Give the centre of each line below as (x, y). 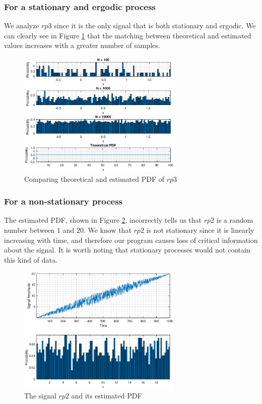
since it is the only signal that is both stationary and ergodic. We (155, 26)
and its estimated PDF (107, 396)
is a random (235, 220)
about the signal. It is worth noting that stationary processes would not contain (127, 250)
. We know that (107, 230)
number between (29, 230)
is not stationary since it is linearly (200, 230)
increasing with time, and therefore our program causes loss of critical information (131, 240)
